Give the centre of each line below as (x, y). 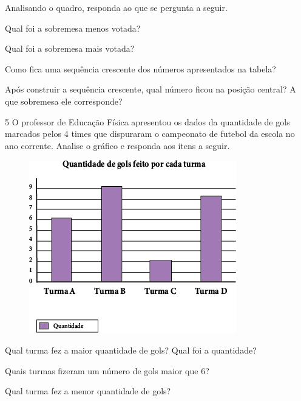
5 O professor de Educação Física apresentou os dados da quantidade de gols (147, 121)
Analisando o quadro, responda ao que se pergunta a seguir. (116, 7)
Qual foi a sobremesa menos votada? (73, 28)
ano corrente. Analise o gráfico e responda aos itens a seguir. (117, 145)
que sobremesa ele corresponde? (64, 101)
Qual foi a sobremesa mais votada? (70, 48)
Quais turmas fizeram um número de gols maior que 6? (107, 370)
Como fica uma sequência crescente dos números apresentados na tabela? (140, 68)
